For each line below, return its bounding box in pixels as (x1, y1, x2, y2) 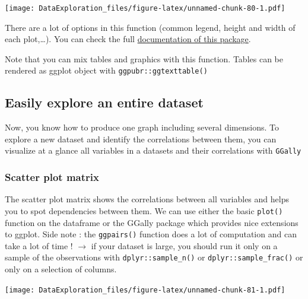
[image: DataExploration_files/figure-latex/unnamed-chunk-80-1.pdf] (5, 4, 285, 12)
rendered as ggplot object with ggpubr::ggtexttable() (5, 64, 208, 77)
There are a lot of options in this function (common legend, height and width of (5, 21, 296, 33)
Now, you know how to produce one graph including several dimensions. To (5, 121, 279, 133)
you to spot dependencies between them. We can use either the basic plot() (5, 204, 283, 217)
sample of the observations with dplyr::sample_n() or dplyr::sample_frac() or (5, 251, 303, 263)
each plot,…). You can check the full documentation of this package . (5, 33, 251, 45)
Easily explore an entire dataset (5, 93, 204, 112)
